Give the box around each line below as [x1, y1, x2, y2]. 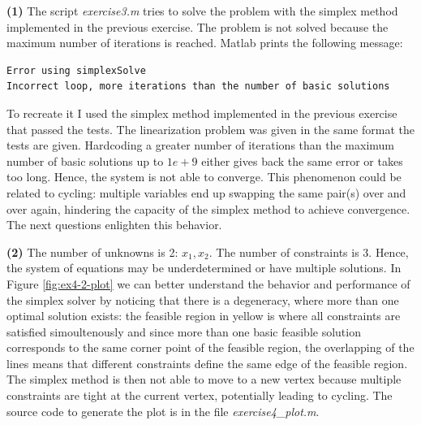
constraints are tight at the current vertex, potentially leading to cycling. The [6, 387, 393, 404]
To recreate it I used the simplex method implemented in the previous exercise [6, 104, 397, 121]
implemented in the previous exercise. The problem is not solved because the [6, 18, 389, 35]
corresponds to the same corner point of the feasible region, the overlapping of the [6, 339, 415, 356]
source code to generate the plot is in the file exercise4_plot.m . [6, 402, 320, 419]
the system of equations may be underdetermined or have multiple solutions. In [6, 259, 402, 276]
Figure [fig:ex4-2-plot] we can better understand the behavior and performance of [6, 275, 410, 292]
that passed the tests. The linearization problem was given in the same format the [6, 120, 415, 137]
